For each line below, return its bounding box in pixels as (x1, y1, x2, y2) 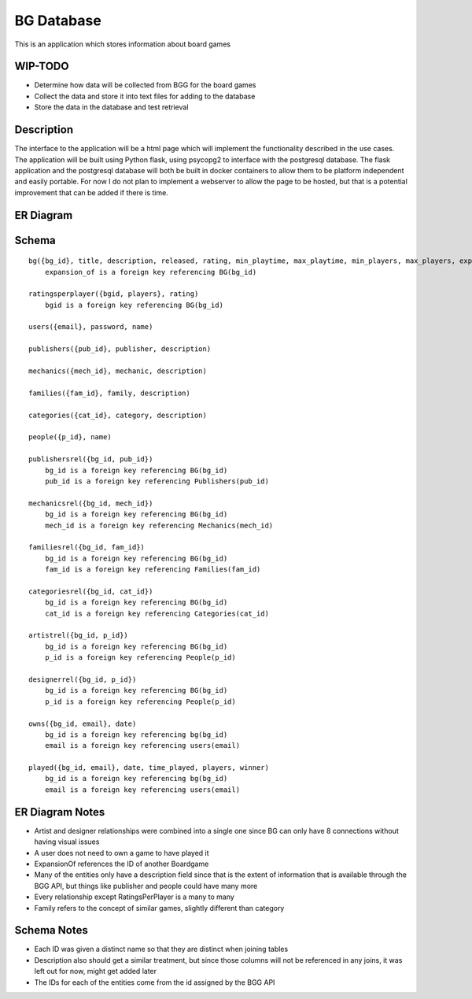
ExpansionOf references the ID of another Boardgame (34, 859, 209, 868)
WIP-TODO (14, 60, 69, 73)
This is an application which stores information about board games (14, 39, 231, 49)
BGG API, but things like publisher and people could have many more (34, 881, 258, 890)
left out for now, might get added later (34, 967, 157, 976)
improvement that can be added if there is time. (14, 187, 168, 197)
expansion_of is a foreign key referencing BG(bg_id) (44, 268, 257, 276)
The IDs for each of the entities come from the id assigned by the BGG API (34, 977, 275, 987)
